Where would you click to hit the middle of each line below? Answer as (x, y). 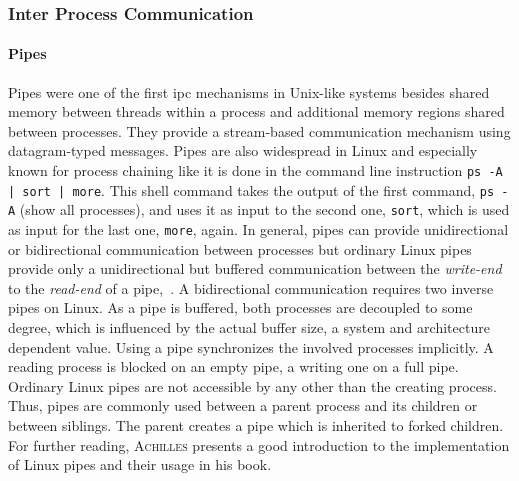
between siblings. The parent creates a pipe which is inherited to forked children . (256, 424)
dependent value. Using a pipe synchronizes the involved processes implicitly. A (251, 346)
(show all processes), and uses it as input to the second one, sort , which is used (264, 209)
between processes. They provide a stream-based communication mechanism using (259, 130)
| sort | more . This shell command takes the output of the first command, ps (251, 189)
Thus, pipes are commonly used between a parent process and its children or (243, 405)
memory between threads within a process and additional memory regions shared (256, 111)
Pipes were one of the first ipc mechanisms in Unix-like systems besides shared (249, 91)
